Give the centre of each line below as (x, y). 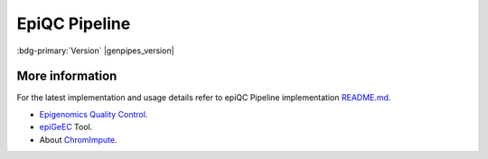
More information (67, 76)
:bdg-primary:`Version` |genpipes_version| (96, 51)
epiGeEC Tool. (66, 127)
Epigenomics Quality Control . (94, 114)
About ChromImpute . (78, 139)
